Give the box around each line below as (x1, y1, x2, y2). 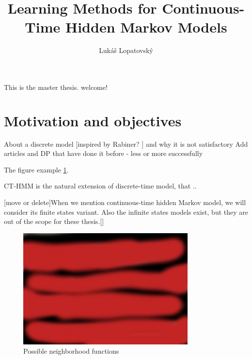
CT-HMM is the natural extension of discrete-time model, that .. (4, 181, 197, 191)
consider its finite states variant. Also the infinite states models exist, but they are (4, 206, 248, 217)
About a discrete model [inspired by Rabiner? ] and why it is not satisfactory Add (4, 138, 248, 149)
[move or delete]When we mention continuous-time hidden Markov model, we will (4, 197, 246, 207)
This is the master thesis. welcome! (4, 82, 108, 92)
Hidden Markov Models (65, 17, 227, 37)
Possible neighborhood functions (23, 346, 119, 356)
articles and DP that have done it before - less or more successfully (4, 148, 203, 158)
